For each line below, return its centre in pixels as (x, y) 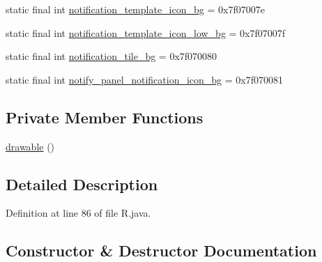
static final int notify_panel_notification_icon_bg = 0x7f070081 (145, 79)
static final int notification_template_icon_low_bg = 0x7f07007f (146, 32)
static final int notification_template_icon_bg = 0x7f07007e (135, 9)
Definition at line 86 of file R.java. (78, 213)
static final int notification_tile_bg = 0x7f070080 (112, 56)
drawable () (30, 146)
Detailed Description (82, 184)
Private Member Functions (105, 117)
